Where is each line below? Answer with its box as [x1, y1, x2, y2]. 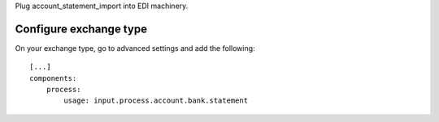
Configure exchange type [15, 22, 148, 36]
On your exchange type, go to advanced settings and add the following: [15, 43, 255, 53]
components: [29, 74, 77, 82]
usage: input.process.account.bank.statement [63, 96, 248, 105]
